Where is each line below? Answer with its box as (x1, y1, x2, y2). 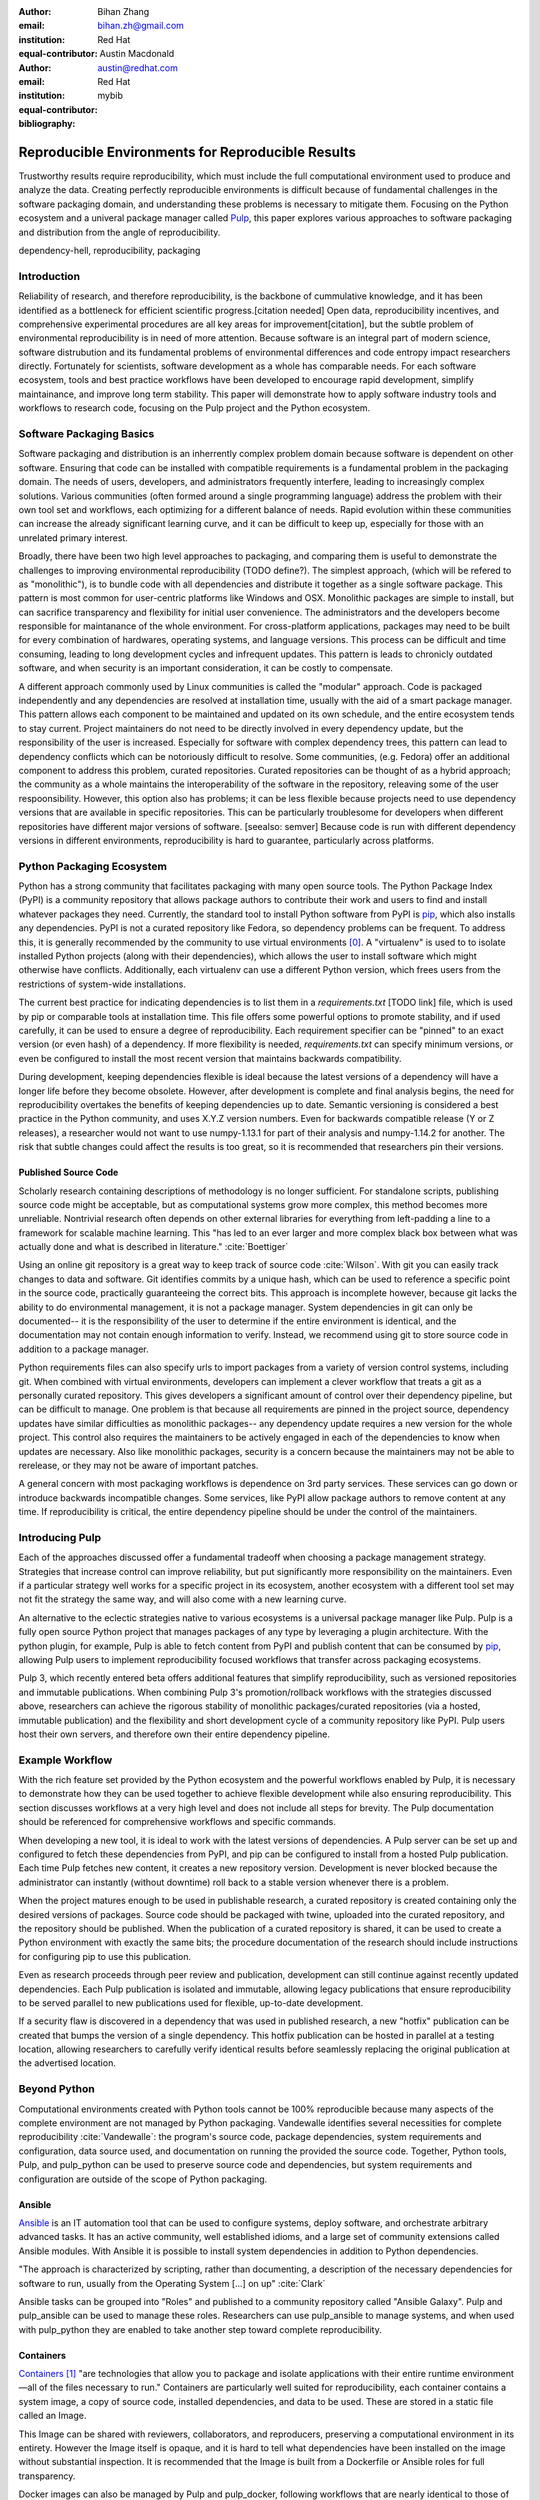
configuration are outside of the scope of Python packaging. (18, 2173, 268, 2185)
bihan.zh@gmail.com (97, 20, 185, 32)
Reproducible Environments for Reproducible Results (18, 143, 357, 160)
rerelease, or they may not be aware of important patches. (18, 1459, 259, 1471)
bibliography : (18, 118, 76, 130)
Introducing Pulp (18, 1530, 102, 1544)
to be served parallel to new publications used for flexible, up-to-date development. (18, 1996, 364, 2009)
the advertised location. (18, 2057, 117, 2069)
